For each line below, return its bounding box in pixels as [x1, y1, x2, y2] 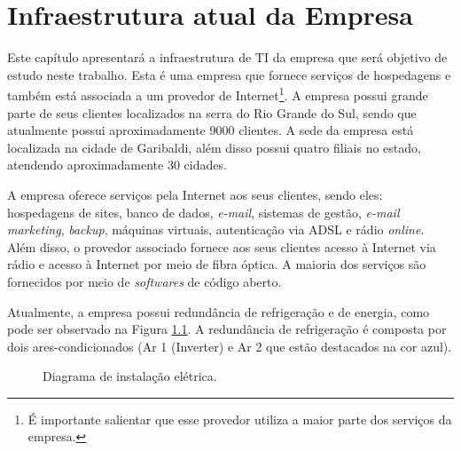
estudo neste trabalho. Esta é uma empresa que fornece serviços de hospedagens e [7, 65, 451, 83]
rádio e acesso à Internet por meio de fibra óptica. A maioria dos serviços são [7, 255, 426, 273]
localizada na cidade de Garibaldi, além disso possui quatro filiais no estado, [7, 138, 421, 156]
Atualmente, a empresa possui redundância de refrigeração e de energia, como [7, 302, 430, 320]
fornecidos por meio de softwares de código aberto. [7, 272, 282, 290]
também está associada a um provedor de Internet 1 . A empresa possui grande [7, 83, 428, 104]
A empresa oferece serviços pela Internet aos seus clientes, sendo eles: [7, 185, 383, 203]
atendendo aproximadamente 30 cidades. [7, 155, 227, 174]
